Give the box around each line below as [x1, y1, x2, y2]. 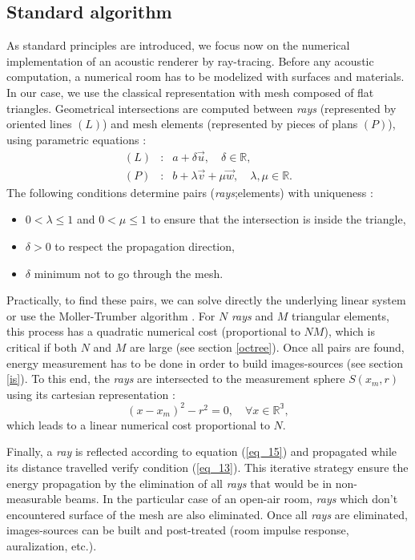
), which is [324, 323, 375, 340]
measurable [6, 490, 62, 507]
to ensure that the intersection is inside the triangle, [150, 211, 406, 228]
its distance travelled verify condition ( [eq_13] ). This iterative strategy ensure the [6, 459, 409, 476]
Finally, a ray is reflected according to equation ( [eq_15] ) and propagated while [6, 443, 397, 460]
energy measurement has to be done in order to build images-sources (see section [6, 354, 403, 371]
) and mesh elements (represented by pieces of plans [103, 115, 358, 132]
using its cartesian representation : [6, 385, 175, 402]
